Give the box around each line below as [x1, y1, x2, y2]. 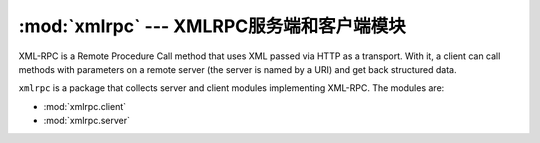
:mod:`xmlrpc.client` [43, 100, 127, 112]
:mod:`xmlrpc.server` [43, 115, 130, 127]
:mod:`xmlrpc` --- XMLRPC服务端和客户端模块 [18, 15, 407, 37]
